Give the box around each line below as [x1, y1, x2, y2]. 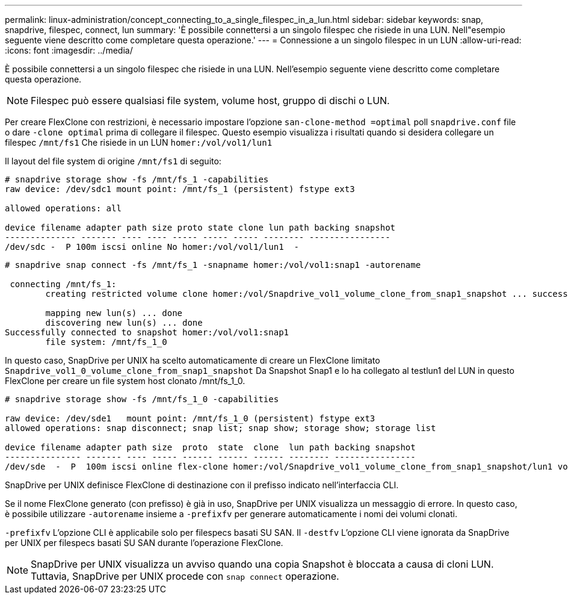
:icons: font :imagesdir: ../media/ [5, 45, 133, 55]
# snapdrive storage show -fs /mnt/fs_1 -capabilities [5, 175, 269, 184]
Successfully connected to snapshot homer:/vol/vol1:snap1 [5, 327, 289, 337]
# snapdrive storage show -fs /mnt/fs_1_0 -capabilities [5, 394, 279, 404]
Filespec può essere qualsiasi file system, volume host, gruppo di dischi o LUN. [31, 95, 390, 107]
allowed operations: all [5, 203, 122, 213]
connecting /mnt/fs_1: [10, 279, 117, 289]
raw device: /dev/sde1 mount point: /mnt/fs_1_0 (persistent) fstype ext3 [5, 414, 375, 423]
